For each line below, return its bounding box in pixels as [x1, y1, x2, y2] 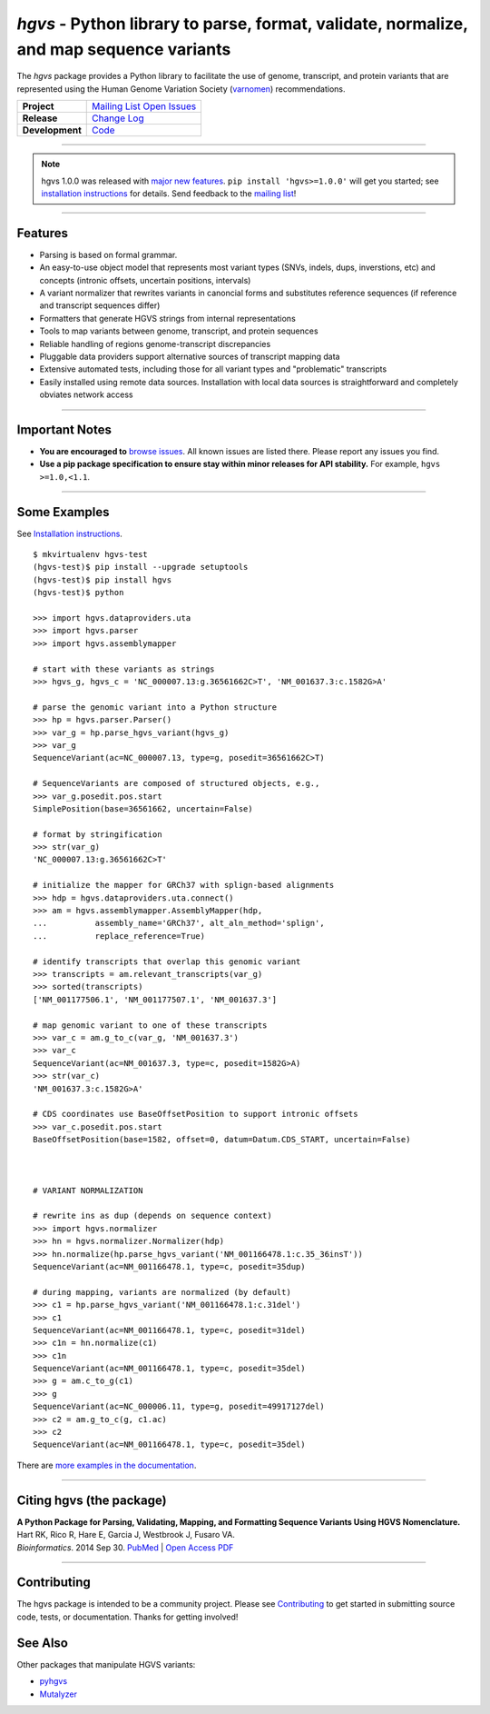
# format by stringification [33, 829, 162, 840]
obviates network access [39, 389, 133, 400]
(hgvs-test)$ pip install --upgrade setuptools [33, 562, 249, 573]
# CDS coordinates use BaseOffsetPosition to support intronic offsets [33, 1109, 358, 1120]
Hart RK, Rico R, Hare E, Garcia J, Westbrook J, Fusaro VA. [16, 1530, 235, 1540]
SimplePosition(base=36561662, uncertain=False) [33, 803, 253, 813]
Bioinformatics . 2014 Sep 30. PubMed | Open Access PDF [16, 1541, 234, 1553]
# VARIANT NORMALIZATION [33, 1185, 143, 1195]
